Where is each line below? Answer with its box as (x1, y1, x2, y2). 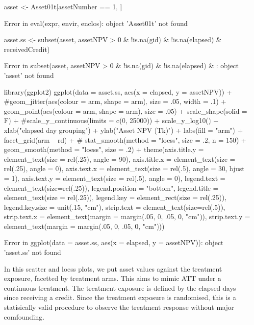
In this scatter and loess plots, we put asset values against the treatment (4, 263, 222, 274)
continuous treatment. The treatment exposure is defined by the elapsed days (4, 282, 236, 293)
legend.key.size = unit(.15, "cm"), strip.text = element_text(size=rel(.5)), (4, 201, 225, 212)
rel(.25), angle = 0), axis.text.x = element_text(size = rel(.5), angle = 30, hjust (4, 163, 245, 174)
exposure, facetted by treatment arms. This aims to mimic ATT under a (4, 273, 221, 283)
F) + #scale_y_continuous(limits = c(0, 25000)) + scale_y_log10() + (4, 115, 219, 125)
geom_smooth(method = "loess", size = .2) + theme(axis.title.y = (4, 144, 204, 154)
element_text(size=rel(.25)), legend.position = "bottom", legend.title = (4, 182, 219, 193)
